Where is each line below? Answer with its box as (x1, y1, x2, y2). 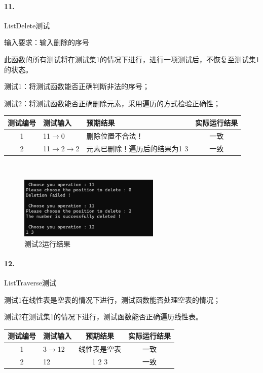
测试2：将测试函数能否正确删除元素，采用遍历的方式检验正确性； (4, 98, 220, 108)
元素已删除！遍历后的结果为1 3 (86, 143, 189, 153)
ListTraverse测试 (4, 277, 57, 287)
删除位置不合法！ (86, 130, 143, 141)
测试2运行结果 (24, 238, 70, 248)
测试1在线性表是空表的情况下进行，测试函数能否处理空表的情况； (4, 294, 220, 305)
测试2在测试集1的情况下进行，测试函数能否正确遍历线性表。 (4, 311, 203, 322)
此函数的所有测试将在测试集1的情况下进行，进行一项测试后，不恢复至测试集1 (4, 54, 259, 64)
